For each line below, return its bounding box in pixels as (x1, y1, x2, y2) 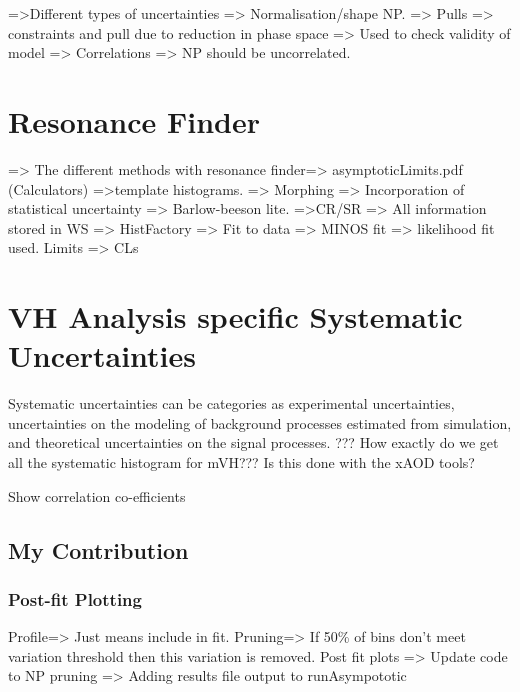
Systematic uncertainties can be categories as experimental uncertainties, (8, 393, 455, 414)
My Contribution (8, 534, 189, 565)
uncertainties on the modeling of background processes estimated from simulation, (8, 412, 512, 433)
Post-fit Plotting (8, 586, 142, 611)
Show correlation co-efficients (8, 485, 186, 506)
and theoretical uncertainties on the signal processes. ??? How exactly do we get (8, 432, 499, 453)
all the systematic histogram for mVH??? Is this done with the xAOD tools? (8, 451, 475, 472)
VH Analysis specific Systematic (8, 296, 463, 337)
